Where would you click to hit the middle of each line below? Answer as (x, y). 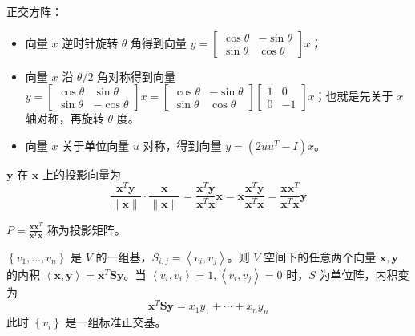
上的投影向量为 (81, 174)
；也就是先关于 (354, 96)
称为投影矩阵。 (86, 229)
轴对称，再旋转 (64, 118)
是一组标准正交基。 (116, 322)
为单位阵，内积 (359, 274)
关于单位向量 (96, 145)
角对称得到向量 (137, 76)
